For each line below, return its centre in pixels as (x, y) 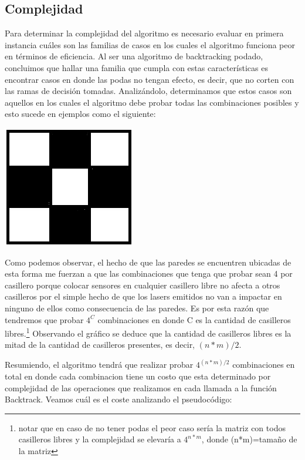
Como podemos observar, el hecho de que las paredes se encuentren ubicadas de (148, 262)
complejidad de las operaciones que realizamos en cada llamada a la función (141, 387)
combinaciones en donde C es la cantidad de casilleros (194, 319)
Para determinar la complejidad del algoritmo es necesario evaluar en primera (144, 33)
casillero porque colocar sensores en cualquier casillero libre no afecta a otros (143, 285)
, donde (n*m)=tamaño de (249, 439)
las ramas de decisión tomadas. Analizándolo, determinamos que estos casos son (148, 91)
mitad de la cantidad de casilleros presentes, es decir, (100, 345)
